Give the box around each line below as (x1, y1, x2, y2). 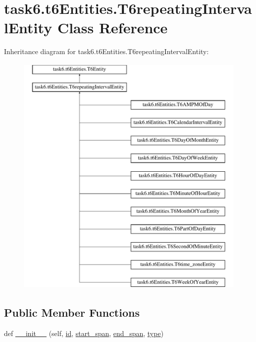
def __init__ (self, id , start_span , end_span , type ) (4, 328, 164, 339)
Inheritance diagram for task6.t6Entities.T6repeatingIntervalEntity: (4, 46, 209, 57)
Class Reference (57, 17, 168, 38)
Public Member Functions (4, 305, 140, 320)
